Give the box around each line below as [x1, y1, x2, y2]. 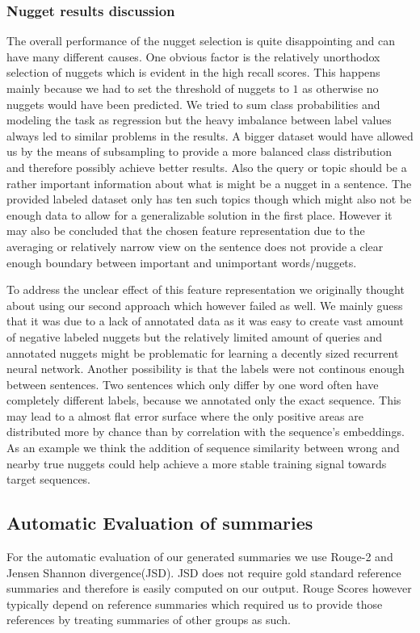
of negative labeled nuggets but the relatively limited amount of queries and [6, 328, 382, 345]
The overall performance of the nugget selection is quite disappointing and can [6, 32, 396, 49]
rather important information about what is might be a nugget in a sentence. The [6, 174, 412, 191]
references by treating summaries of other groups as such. [6, 611, 291, 628]
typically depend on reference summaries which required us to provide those [6, 595, 383, 612]
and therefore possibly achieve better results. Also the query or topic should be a [6, 158, 407, 175]
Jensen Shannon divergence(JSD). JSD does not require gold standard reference [6, 564, 401, 581]
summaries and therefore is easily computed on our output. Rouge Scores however [6, 580, 412, 597]
